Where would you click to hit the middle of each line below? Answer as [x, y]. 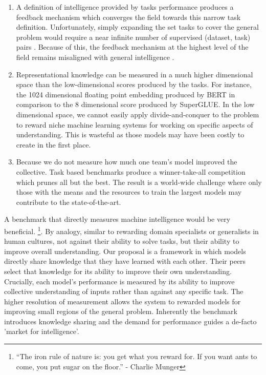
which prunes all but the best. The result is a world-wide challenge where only [139, 182]
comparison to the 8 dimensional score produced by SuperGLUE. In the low [135, 104]
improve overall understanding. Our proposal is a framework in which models [125, 251]
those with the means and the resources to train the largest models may [129, 192]
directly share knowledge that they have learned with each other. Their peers [125, 261]
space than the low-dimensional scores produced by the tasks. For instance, [134, 84]
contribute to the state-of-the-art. [69, 202]
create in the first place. [53, 144]
